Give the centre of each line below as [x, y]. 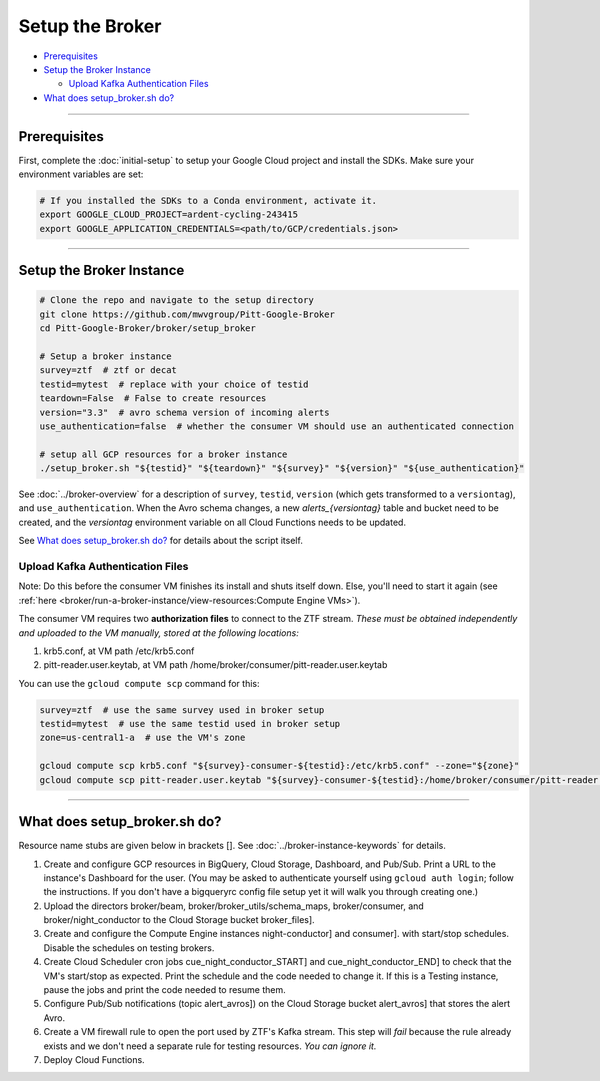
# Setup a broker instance [105, 356]
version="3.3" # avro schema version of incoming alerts [184, 412]
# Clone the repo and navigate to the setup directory [176, 300]
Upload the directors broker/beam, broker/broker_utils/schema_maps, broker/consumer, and [233, 906]
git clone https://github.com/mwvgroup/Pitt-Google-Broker [187, 314]
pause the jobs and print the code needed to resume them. [164, 990]
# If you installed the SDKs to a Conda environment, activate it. [208, 200]
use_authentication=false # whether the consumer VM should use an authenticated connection [277, 426]
